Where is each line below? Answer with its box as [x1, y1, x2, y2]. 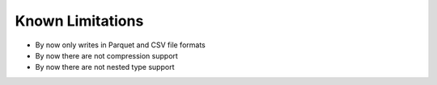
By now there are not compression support [35, 51, 178, 60]
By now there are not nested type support [35, 63, 175, 72]
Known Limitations [15, 12, 144, 30]
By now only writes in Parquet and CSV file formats [35, 40, 206, 50]
